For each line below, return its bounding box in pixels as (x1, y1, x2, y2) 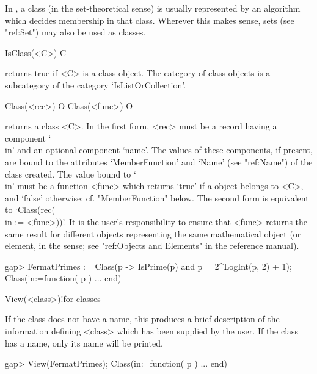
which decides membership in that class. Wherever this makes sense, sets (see (5, 13, 294, 26)
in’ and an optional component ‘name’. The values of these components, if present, (5, 143, 313, 156)
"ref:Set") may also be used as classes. (5, 26, 146, 38)
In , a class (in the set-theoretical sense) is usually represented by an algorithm (5, 2, 301, 14)
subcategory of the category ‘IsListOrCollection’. (5, 78, 186, 91)
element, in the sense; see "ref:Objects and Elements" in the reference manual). (5, 239, 299, 252)
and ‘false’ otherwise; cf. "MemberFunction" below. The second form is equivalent (5, 191, 309, 204)
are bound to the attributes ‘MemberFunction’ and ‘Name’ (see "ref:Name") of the (5, 155, 313, 168)
